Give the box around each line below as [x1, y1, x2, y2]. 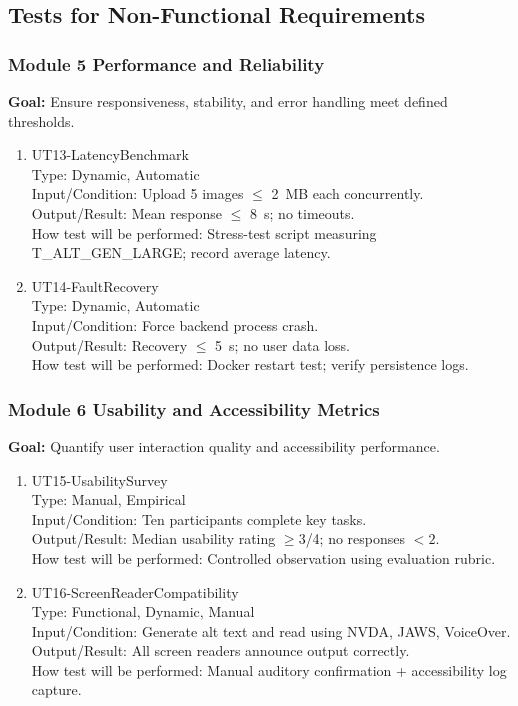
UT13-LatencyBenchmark [31, 144, 189, 165]
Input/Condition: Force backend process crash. [31, 314, 319, 335]
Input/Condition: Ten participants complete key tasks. [31, 508, 367, 529]
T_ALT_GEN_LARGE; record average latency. [31, 242, 331, 263]
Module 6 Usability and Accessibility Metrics [8, 396, 380, 421]
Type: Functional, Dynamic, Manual [31, 601, 255, 622]
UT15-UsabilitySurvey [31, 469, 168, 490]
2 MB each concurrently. [271, 183, 424, 204]
